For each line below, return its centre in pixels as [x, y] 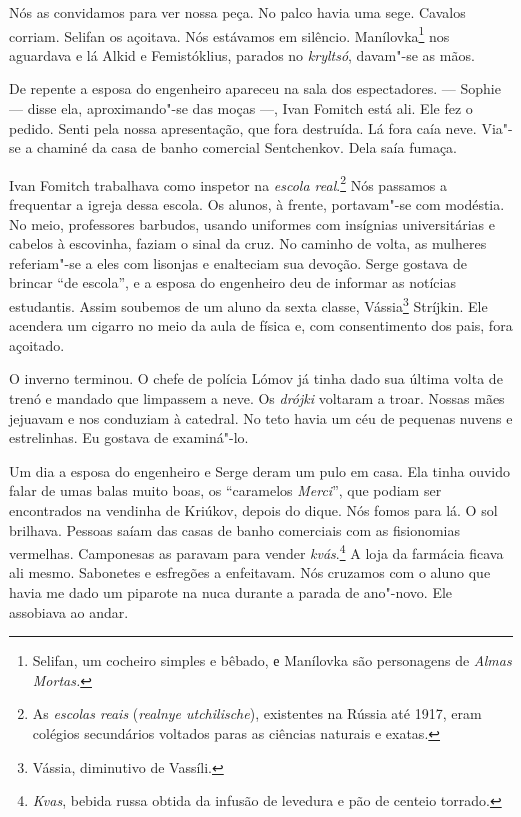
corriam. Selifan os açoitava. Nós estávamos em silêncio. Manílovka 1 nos [229, 34]
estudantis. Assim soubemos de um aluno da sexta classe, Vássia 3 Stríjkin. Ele [248, 304]
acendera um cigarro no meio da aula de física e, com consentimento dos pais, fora [261, 325]
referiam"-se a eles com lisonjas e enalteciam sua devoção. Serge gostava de [238, 262]
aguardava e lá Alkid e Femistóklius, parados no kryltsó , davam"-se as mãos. [242, 54]
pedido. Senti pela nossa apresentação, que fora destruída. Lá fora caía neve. [243, 127]
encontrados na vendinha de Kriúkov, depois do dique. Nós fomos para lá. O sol [253, 510]
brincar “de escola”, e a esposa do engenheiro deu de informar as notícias [232, 282]
